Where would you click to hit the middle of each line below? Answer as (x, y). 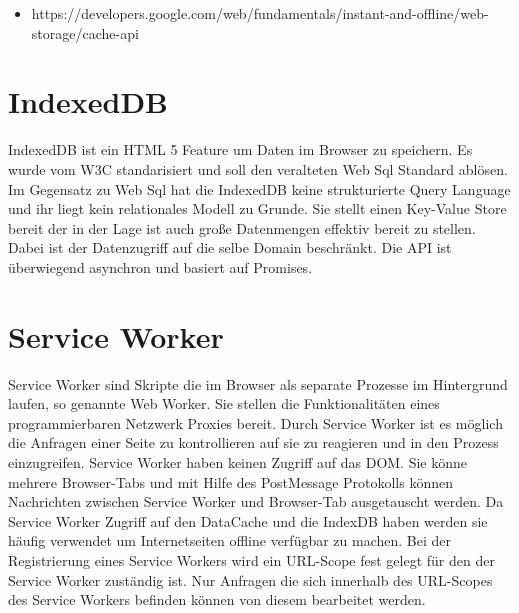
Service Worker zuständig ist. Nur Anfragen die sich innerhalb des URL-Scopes (250, 579)
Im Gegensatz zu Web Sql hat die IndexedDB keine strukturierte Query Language (259, 188)
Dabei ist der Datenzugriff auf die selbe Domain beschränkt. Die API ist (230, 247)
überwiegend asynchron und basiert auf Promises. (160, 266)
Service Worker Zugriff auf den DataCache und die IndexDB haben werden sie (248, 520)
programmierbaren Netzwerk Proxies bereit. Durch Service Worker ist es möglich (255, 422)
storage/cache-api (85, 32)
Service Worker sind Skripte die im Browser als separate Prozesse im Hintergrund (258, 383)
